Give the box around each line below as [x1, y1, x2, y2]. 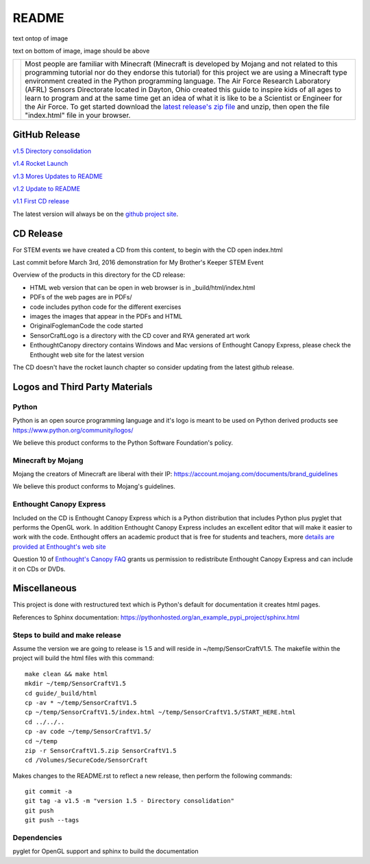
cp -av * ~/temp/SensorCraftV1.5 [25, 699, 137, 706]
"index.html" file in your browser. [25, 110, 131, 120]
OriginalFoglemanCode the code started [29, 322, 143, 330]
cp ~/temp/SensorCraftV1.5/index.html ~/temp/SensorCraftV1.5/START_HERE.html [25, 708, 296, 716]
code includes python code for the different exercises [29, 302, 182, 311]
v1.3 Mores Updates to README [12, 172, 103, 180]
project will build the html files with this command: [12, 654, 154, 663]
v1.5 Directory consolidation [12, 147, 92, 155]
